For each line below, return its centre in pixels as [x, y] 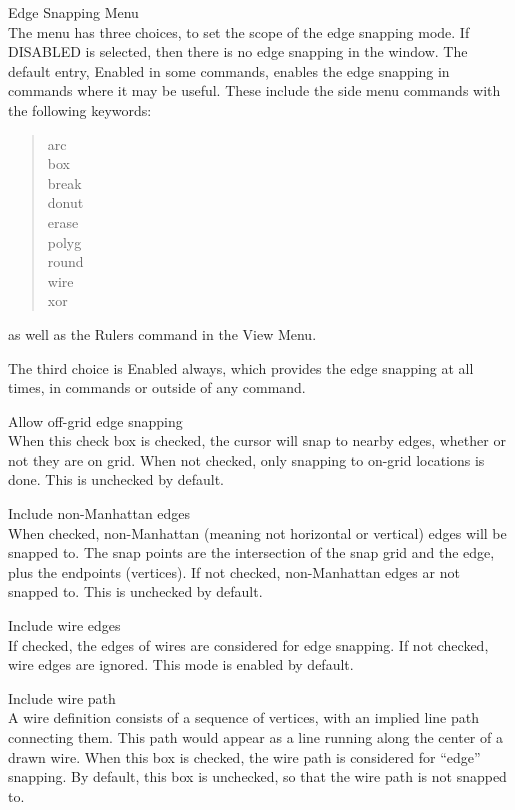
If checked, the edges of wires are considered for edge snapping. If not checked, [248, 644]
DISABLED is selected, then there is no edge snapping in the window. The [238, 51]
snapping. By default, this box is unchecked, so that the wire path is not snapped [257, 776]
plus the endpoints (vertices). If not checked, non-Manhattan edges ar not [234, 571]
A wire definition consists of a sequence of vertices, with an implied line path [244, 717]
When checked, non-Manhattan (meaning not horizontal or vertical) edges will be [257, 532]
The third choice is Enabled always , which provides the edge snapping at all [241, 367]
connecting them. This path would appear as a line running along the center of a [255, 737]
